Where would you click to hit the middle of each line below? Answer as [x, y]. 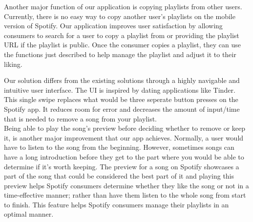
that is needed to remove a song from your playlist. [80, 118]
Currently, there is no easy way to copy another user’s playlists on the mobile [120, 16]
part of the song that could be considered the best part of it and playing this [119, 176]
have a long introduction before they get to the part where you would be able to [124, 156]
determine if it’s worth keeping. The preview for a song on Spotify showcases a [122, 166]
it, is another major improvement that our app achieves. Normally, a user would [124, 137]
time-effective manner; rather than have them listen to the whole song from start [125, 195]
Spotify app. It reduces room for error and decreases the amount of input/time [122, 109]
